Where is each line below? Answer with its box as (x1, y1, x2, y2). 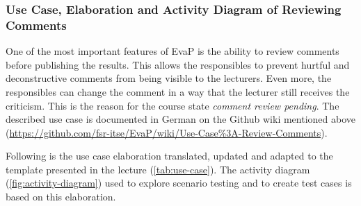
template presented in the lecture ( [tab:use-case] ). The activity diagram (6, 162, 310, 176)
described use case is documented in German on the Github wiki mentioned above (6, 112, 356, 126)
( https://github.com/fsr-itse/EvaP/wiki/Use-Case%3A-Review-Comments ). (6, 125, 328, 139)
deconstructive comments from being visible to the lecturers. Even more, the (6, 71, 332, 85)
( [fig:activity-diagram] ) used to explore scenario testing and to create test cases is (6, 175, 352, 190)
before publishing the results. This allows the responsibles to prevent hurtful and (6, 57, 350, 71)
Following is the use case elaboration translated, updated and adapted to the (6, 148, 333, 163)
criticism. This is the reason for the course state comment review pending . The (6, 98, 339, 112)
